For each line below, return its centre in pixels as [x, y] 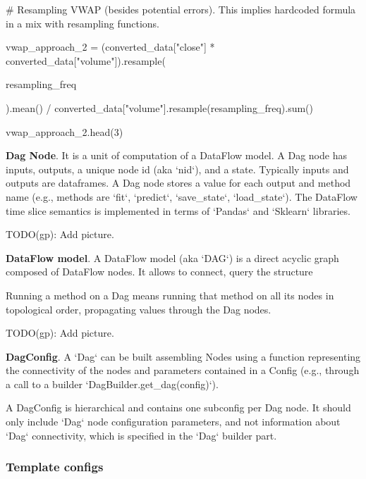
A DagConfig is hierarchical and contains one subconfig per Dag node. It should [178, 408]
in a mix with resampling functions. [83, 23]
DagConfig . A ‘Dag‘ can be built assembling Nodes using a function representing [183, 356]
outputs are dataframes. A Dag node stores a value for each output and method [178, 183]
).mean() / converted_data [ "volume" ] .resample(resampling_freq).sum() [159, 107]
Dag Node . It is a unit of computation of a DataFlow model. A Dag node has [176, 155]
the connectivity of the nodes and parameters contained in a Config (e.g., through [183, 370]
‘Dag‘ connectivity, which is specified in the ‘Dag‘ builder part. [141, 435]
